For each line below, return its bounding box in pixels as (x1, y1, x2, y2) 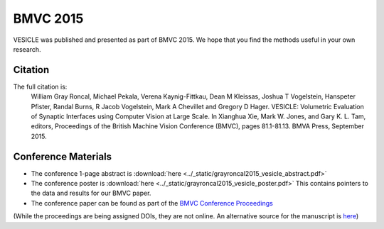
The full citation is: (13, 82, 68, 91)
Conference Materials (13, 150, 112, 162)
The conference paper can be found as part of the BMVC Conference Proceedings (31, 199, 273, 207)
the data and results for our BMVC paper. (31, 189, 151, 198)
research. (13, 45, 42, 53)
